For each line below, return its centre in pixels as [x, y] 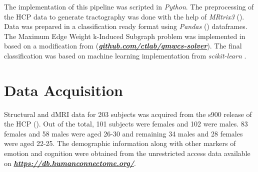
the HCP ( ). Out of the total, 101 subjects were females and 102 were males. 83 [126, 124]
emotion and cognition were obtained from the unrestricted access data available [127, 153]
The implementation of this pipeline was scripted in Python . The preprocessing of [129, 6]
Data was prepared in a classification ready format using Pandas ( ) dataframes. [126, 26]
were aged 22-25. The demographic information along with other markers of [120, 143]
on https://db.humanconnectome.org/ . [70, 163]
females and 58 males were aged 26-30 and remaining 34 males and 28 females [123, 133]
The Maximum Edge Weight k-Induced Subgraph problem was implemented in [125, 36]
